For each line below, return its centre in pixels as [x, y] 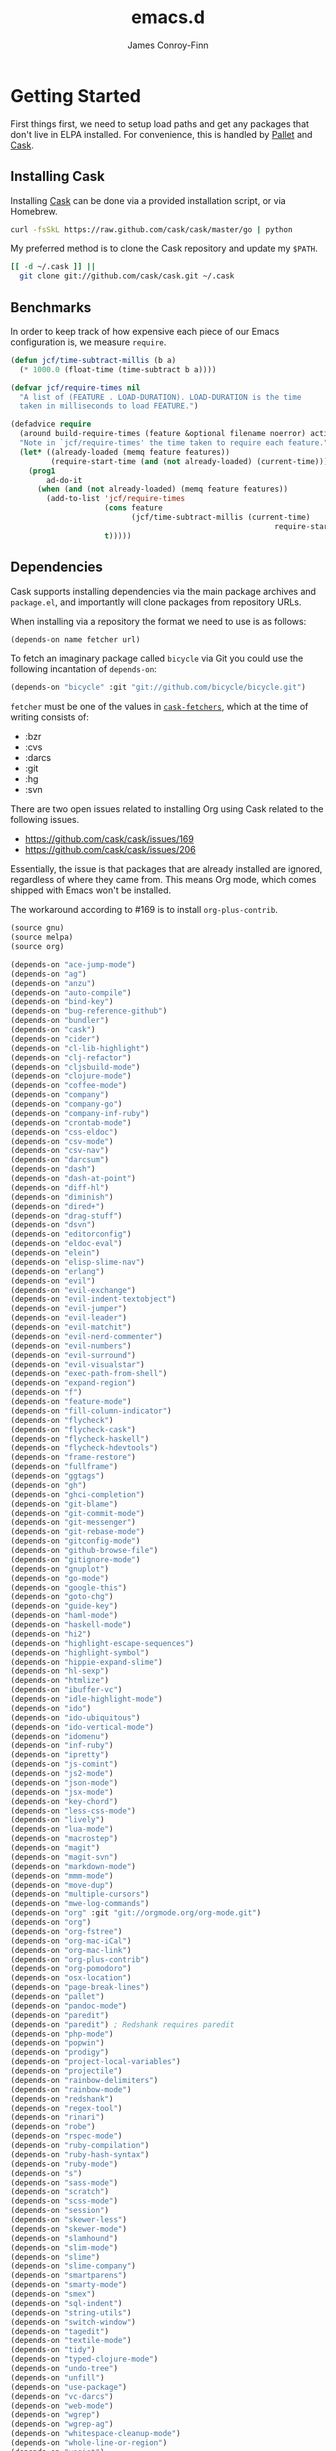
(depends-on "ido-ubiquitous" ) [75, 1717]
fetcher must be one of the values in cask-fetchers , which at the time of [159, 707]
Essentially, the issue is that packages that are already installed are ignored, [166, 869]
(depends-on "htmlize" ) [60, 1681]
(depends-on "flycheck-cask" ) [73, 1429]
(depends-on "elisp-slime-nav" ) [77, 1262]
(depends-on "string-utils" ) [71, 2312]
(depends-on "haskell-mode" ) [71, 1625]
